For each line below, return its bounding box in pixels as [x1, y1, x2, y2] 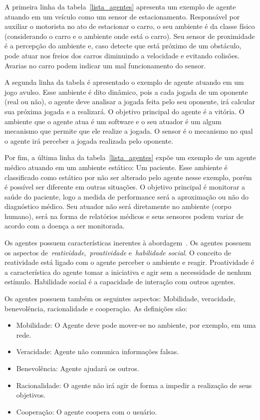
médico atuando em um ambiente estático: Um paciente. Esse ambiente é [4, 162, 228, 172]
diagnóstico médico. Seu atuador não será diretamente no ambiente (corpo [4, 201, 232, 211]
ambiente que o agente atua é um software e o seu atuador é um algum [4, 116, 222, 126]
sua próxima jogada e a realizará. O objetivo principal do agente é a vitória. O [4, 106, 245, 116]
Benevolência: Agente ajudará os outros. [16, 363, 139, 373]
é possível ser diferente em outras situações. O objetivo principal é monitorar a [4, 182, 246, 192]
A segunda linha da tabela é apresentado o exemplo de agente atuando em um [4, 77, 244, 87]
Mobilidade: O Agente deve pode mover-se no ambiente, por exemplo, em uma [16, 320, 256, 330]
